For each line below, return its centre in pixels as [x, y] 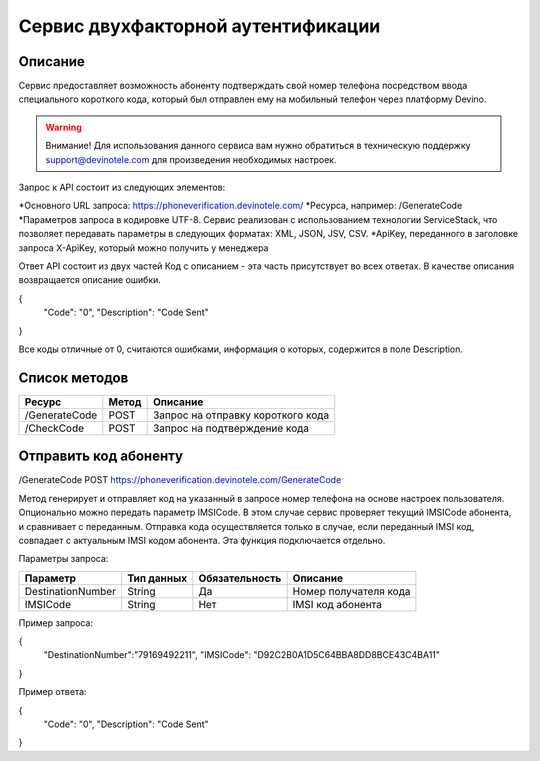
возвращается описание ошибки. [90, 280]
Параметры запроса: [63, 559]
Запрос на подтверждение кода [231, 428]
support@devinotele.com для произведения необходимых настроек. [191, 159]
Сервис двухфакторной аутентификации [199, 26]
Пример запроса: [56, 622]
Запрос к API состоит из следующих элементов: [122, 187]
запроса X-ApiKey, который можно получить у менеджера [143, 247]
